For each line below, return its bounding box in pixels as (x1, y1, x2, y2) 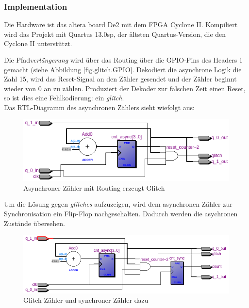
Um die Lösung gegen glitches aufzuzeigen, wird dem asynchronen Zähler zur (4, 199, 232, 209)
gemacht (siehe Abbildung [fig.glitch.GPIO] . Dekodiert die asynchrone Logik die (4, 64, 242, 74)
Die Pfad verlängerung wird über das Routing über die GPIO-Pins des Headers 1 (4, 55, 243, 65)
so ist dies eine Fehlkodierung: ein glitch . (4, 93, 124, 103)
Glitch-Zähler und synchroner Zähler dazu (23, 295, 149, 305)
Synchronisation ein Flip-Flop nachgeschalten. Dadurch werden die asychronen (4, 209, 238, 218)
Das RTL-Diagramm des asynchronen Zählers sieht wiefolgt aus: (4, 102, 195, 112)
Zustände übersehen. (4, 218, 65, 228)
